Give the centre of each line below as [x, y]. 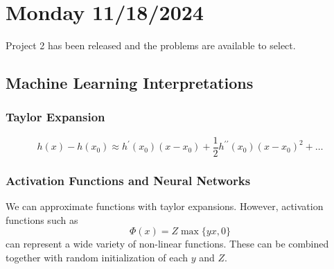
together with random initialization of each [97, 257]
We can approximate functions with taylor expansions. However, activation [165, 206]
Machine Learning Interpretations [130, 83]
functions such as [42, 219]
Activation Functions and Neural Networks [128, 180]
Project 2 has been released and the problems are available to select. [151, 45]
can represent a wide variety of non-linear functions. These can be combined [167, 244]
